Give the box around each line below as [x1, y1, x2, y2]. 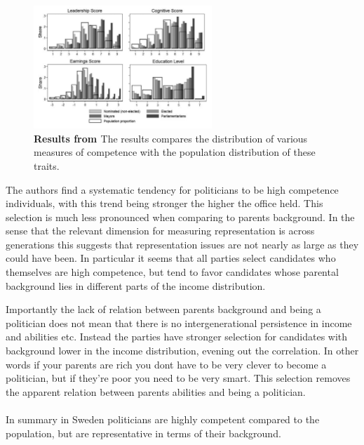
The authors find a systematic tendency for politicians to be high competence [6, 182, 339, 197]
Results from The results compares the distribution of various [34, 131, 308, 145]
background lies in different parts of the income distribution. [6, 278, 266, 293]
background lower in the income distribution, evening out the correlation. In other [6, 343, 359, 358]
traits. [34, 158, 60, 173]
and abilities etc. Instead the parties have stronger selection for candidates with [6, 329, 348, 344]
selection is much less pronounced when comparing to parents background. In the [6, 209, 355, 224]
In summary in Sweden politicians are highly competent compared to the [6, 412, 320, 427]
